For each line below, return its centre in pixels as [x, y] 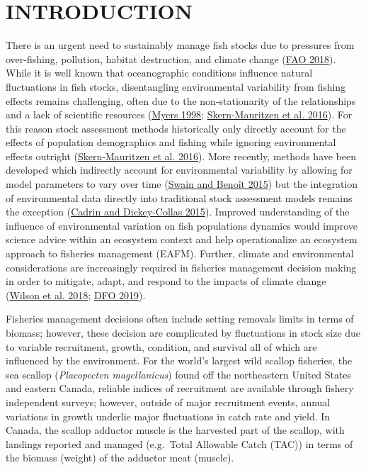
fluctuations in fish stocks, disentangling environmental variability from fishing [176, 86]
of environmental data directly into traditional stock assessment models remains [179, 197]
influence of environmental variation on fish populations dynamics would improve [182, 225]
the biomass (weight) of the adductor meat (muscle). [120, 458]
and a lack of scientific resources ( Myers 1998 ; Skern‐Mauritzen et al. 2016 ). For [179, 114]
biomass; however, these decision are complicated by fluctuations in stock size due [183, 332]
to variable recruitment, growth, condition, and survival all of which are [161, 346]
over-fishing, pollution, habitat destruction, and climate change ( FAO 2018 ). [171, 58]
